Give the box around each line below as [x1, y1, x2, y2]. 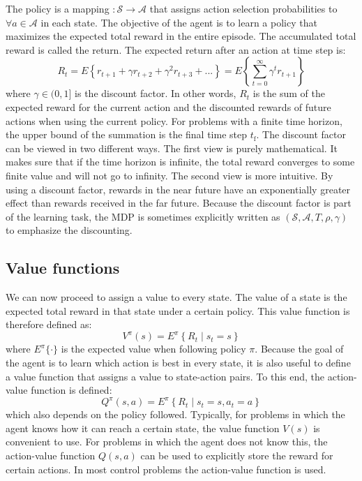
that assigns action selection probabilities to [149, 1, 338, 15]
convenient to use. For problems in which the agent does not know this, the [6, 434, 328, 449]
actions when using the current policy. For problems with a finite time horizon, [6, 113, 342, 128]
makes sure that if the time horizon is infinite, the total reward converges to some [6, 154, 355, 169]
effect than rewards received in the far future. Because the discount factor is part [6, 195, 352, 210]
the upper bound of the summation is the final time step [6, 127, 248, 142]
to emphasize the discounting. [6, 223, 133, 237]
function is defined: [31, 383, 112, 397]
